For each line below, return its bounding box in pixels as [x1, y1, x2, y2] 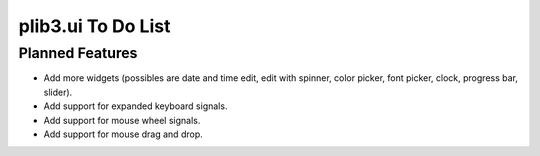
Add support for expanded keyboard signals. [43, 100, 228, 112]
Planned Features [18, 44, 138, 62]
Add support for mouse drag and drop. [43, 128, 204, 140]
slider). [43, 86, 73, 98]
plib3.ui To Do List [18, 15, 171, 37]
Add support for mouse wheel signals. [43, 114, 201, 126]
